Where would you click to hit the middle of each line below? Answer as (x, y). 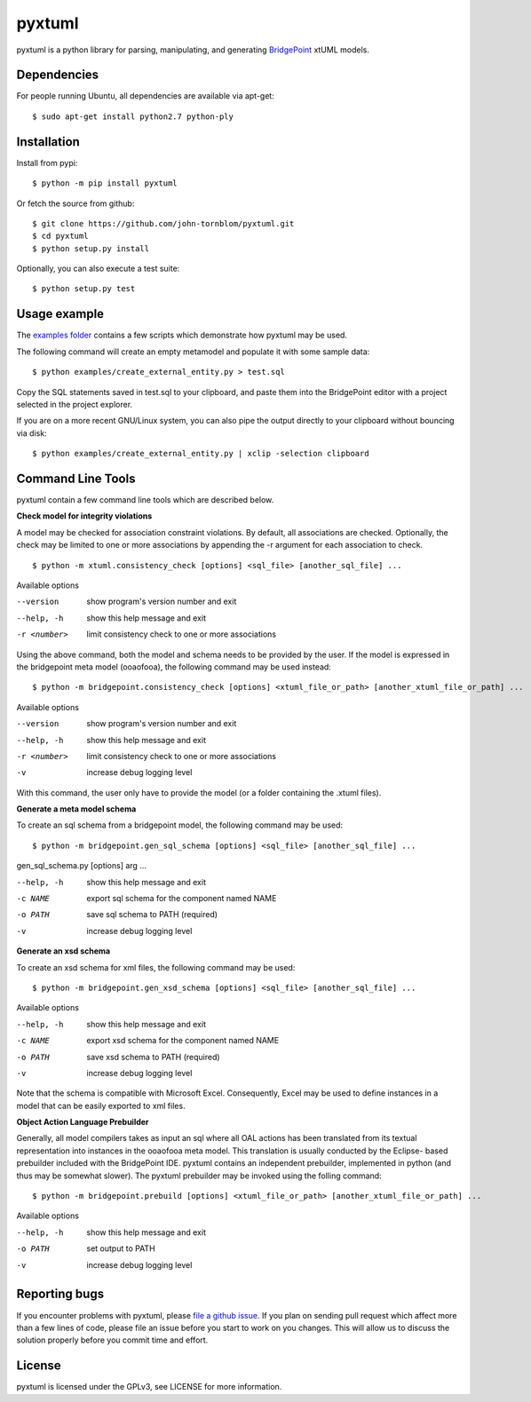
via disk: (32, 433)
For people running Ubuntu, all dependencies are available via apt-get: (145, 96)
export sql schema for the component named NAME (182, 899)
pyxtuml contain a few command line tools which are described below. (145, 500)
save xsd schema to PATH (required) (154, 1057)
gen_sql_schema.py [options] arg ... (81, 866)
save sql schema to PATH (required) (152, 915)
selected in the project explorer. (75, 404)
